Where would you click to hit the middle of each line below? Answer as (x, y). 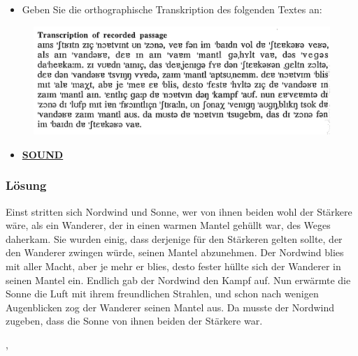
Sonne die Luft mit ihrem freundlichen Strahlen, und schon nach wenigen (162, 294)
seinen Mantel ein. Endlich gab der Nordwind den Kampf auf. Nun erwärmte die (178, 280)
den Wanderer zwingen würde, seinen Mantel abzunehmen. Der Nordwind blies (175, 252)
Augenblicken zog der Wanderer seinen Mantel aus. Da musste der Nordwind (170, 307)
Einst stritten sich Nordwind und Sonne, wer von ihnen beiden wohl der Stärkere (179, 211)
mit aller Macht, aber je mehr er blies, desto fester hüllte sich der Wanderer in (173, 266)
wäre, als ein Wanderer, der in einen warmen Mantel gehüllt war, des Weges (168, 225)
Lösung (26, 185)
